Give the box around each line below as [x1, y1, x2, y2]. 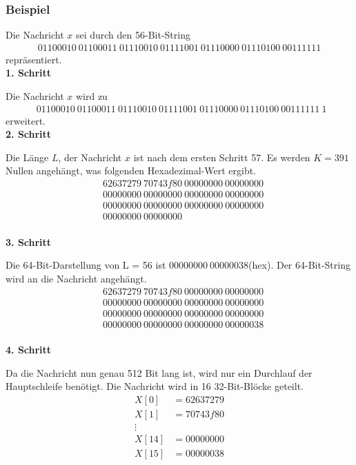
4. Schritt [6, 342, 52, 357]
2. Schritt [6, 127, 52, 141]
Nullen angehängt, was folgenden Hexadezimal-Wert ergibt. [6, 163, 257, 178]
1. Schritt [6, 65, 52, 80]
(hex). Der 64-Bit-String [248, 258, 350, 272]
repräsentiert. [6, 52, 62, 66]
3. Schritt [6, 234, 52, 249]
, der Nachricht [58, 149, 122, 164]
